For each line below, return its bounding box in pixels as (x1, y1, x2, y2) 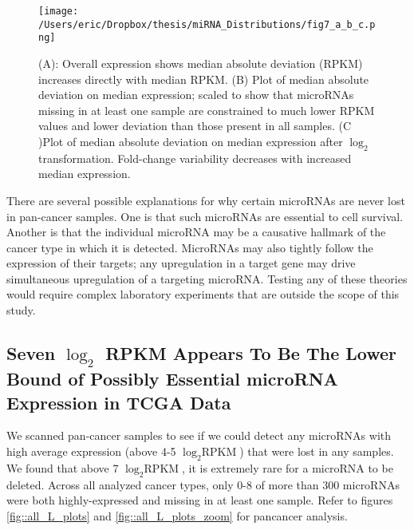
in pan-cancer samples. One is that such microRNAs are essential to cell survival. (6, 208, 404, 224)
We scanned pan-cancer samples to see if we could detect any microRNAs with (6, 427, 392, 444)
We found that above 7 (6, 459, 119, 476)
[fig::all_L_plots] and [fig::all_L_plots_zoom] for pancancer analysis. (6, 507, 348, 524)
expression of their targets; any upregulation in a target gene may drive (6, 255, 356, 271)
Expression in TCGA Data (6, 390, 231, 414)
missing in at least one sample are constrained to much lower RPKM (38, 101, 375, 118)
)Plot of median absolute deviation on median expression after (38, 132, 343, 149)
